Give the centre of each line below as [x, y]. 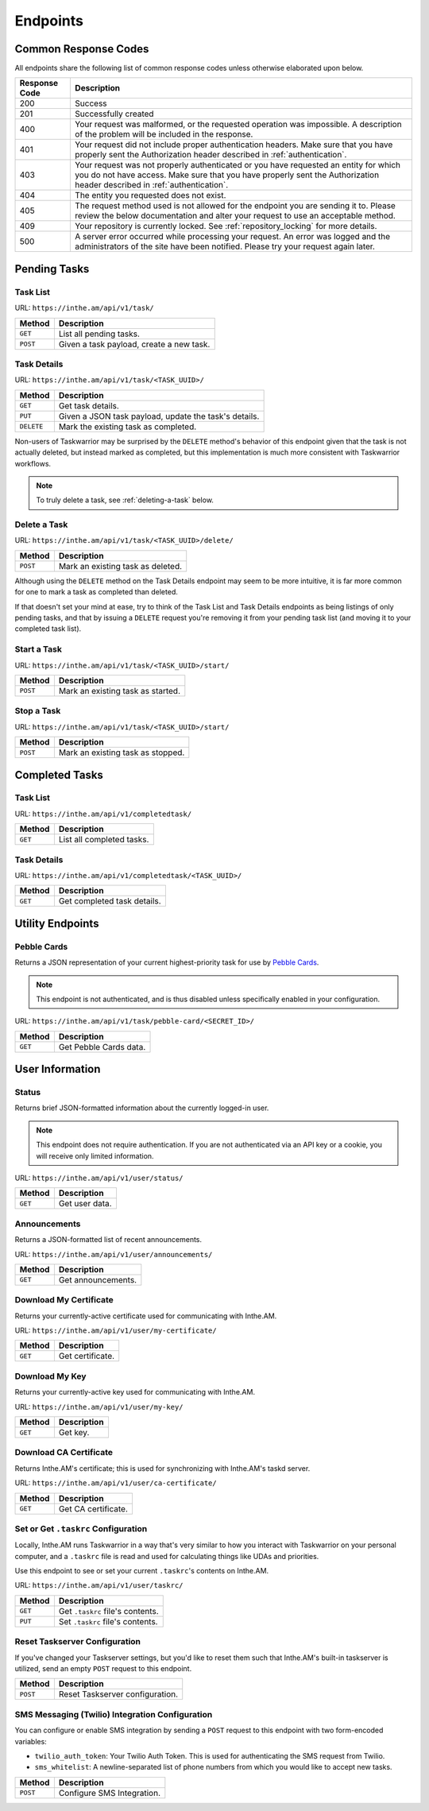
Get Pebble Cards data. [102, 1047]
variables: [31, 1741]
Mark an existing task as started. [120, 691]
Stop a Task [38, 711]
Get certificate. [87, 1356]
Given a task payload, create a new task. [134, 344]
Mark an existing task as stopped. [122, 753]
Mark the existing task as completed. [128, 427]
